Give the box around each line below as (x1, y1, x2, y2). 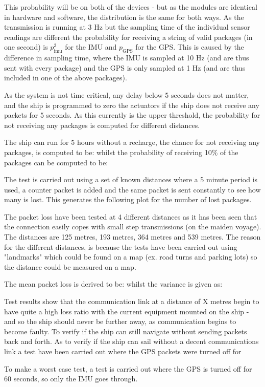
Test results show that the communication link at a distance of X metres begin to (4, 296, 259, 307)
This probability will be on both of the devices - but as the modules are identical (4, 2, 257, 12)
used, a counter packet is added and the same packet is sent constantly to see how (4, 184, 261, 195)
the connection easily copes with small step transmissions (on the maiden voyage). (4, 221, 261, 232)
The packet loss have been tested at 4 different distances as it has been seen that (4, 211, 257, 222)
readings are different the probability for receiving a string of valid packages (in (4, 31, 253, 42)
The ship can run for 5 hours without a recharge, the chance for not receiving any (4, 137, 260, 147)
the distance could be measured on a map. (4, 261, 136, 272)
